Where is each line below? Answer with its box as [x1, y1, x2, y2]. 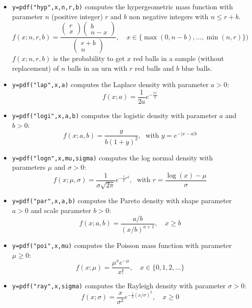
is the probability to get [53, 53, 125, 63]
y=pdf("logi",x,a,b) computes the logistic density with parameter [12, 110, 217, 121]
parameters [12, 162, 46, 172]
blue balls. [181, 62, 212, 73]
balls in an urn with [67, 62, 127, 73]
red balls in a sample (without [133, 53, 224, 63]
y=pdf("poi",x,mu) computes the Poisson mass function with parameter [12, 240, 232, 250]
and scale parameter [30, 205, 91, 216]
